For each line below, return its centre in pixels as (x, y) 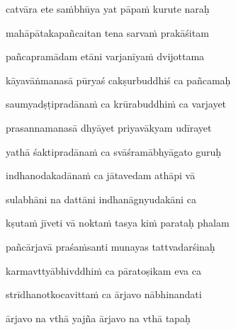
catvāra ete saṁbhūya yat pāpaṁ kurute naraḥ (108, 8)
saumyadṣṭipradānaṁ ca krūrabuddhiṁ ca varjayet (116, 104)
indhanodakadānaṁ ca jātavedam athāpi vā (101, 175)
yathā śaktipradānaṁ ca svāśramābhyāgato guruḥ (114, 151)
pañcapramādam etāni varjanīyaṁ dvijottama (105, 56)
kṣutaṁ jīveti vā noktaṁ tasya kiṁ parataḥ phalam (118, 223)
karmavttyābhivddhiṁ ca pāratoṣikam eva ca (103, 270)
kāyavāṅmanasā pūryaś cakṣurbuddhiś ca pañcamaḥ (118, 80)
